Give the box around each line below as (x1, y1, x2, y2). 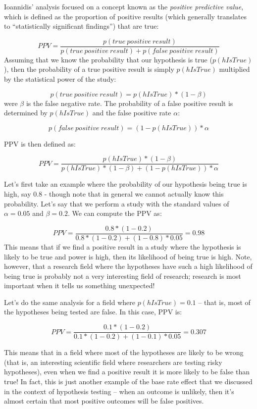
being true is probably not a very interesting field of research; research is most (4, 270, 241, 281)
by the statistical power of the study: (4, 74, 116, 84)
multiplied (219, 64, 250, 74)
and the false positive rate (92, 107, 171, 118)
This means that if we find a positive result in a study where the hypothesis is (4, 241, 241, 252)
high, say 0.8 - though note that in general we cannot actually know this (4, 189, 224, 199)
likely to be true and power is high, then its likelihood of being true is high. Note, (4, 251, 252, 261)
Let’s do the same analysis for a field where (4, 297, 135, 307)
